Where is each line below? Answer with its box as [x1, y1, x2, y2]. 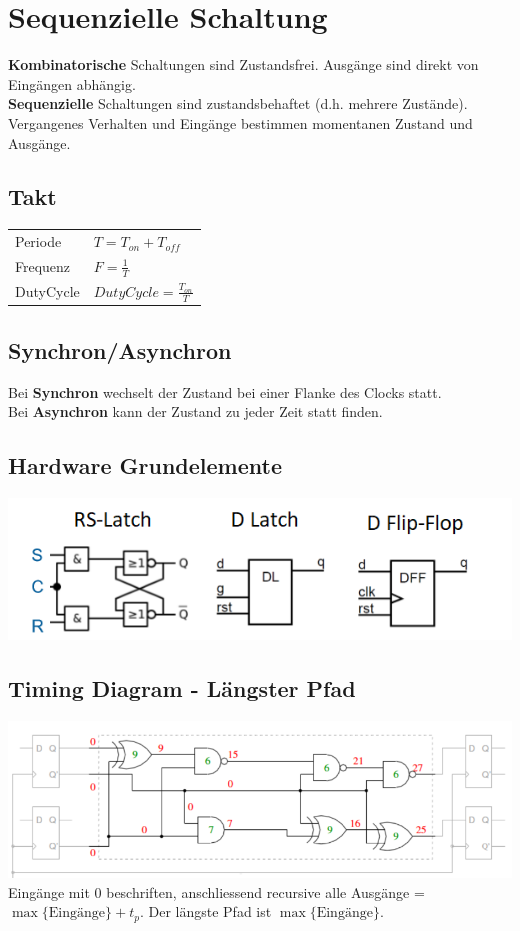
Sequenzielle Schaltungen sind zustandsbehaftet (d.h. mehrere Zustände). [8, 93, 468, 114]
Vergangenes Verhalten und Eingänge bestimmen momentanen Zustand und [8, 112, 473, 133]
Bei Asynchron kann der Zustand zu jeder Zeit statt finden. [8, 401, 383, 422]
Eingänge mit [8, 881, 90, 902]
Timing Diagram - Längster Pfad [8, 672, 356, 703]
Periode [15, 231, 62, 252]
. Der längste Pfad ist [139, 901, 272, 922]
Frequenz [15, 256, 71, 276]
